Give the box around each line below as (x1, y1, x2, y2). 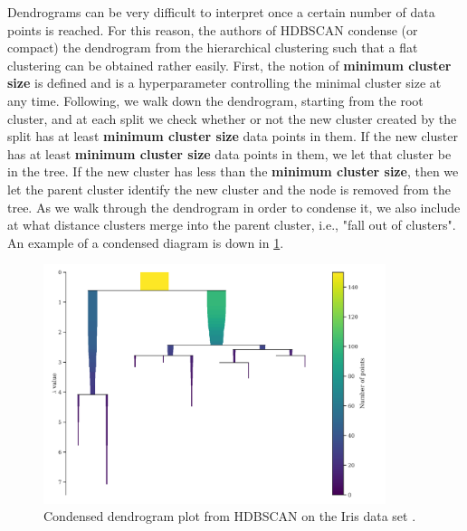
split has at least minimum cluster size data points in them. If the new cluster (7, 127, 458, 146)
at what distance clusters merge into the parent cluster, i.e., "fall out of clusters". (7, 215, 456, 234)
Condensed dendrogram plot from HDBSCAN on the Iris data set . (43, 507, 416, 526)
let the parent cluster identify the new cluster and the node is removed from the (7, 179, 452, 198)
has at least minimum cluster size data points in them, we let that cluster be (7, 144, 452, 163)
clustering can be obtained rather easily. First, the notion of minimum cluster (7, 55, 452, 74)
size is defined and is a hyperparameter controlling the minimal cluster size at (7, 73, 442, 92)
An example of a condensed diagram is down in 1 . (7, 232, 284, 251)
